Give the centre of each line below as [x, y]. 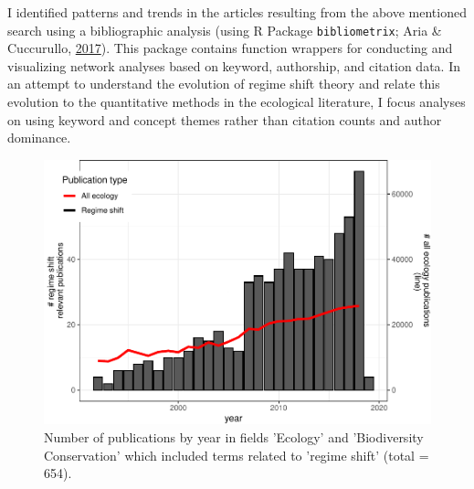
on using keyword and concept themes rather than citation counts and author [225, 119]
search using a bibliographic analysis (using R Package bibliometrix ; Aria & [225, 30]
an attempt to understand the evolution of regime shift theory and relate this [224, 84]
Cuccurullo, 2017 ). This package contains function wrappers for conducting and [230, 48]
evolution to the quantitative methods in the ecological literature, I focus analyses [237, 102]
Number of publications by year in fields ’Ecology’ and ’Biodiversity [234, 436]
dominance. [39, 138]
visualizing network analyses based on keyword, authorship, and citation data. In [234, 65]
